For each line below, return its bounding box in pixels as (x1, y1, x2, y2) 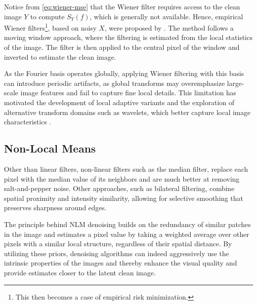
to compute (30, 11, 65, 21)
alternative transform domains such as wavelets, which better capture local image (4, 107, 251, 117)
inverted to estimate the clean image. (4, 51, 116, 62)
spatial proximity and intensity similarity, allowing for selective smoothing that (4, 192, 243, 203)
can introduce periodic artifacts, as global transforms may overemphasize (4, 77, 225, 88)
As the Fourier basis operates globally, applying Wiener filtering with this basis (4, 68, 244, 78)
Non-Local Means (4, 141, 96, 156)
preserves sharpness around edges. (4, 202, 107, 213)
